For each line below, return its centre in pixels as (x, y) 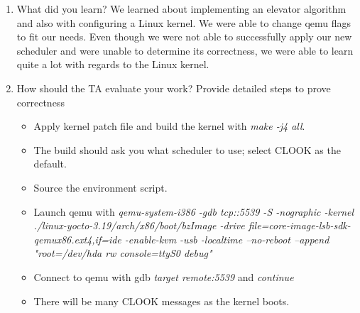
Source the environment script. (100, 187)
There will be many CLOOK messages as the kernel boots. (162, 301)
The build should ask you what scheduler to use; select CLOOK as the (187, 149)
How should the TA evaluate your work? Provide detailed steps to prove (174, 88)
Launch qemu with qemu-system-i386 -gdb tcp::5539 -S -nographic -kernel (194, 211)
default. (50, 164)
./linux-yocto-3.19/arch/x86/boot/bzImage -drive (139, 225)
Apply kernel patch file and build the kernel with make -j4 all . (169, 126)
